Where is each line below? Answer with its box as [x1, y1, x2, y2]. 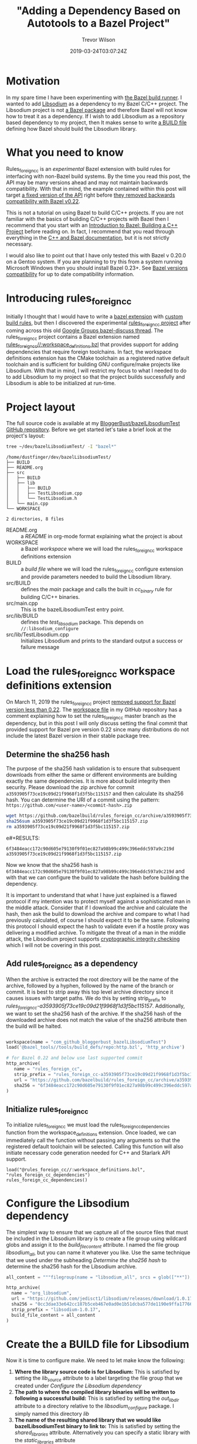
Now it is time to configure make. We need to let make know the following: [6, 1357, 185, 1364]
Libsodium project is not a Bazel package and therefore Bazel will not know [6, 106, 188, 113]
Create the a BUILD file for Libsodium [6, 1337, 189, 1351]
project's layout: [6, 432, 45, 439]
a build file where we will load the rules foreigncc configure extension [21, 565, 184, 574]
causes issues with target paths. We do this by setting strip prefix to [6, 994, 167, 1003]
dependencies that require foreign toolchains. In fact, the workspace [6, 349, 172, 356]
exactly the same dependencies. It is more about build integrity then [6, 777, 171, 784]
